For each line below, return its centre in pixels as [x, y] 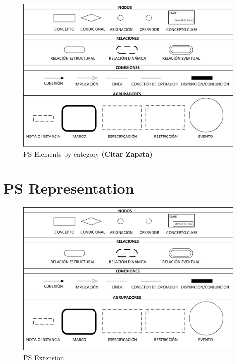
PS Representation [69, 188]
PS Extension [44, 357]
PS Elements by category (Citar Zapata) [88, 154]
